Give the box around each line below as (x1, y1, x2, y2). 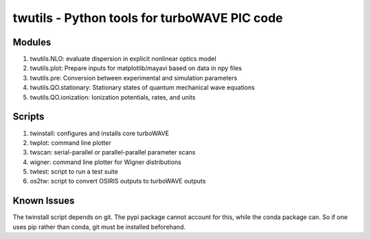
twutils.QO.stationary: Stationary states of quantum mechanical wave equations (30, 83, 256, 92)
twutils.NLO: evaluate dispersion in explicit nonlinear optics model (30, 55, 216, 63)
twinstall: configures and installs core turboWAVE (30, 129, 170, 137)
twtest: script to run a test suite (30, 168, 118, 176)
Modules (12, 36, 52, 48)
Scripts (12, 111, 45, 123)
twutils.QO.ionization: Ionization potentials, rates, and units (30, 93, 196, 101)
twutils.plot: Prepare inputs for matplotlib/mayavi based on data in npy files (30, 64, 242, 72)
